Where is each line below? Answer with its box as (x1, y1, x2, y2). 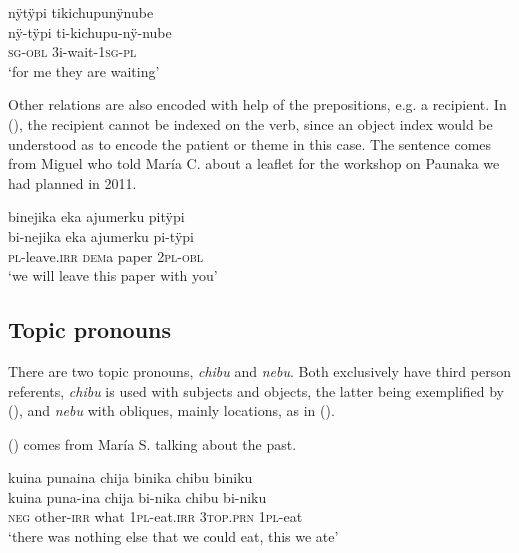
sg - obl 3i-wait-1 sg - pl (8, 41, 137, 62)
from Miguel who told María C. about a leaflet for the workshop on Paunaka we (8, 153, 500, 174)
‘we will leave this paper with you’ (8, 265, 218, 286)
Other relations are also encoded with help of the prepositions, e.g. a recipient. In (8, 94, 507, 115)
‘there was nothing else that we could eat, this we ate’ (8, 526, 339, 547)
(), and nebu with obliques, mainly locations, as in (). (8, 400, 335, 421)
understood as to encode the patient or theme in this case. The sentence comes (8, 133, 492, 154)
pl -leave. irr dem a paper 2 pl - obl (8, 245, 204, 266)
